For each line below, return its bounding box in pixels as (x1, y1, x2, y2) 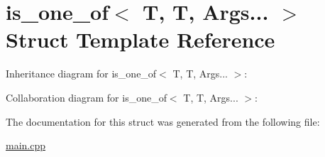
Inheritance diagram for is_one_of (6, 66, 157, 81)
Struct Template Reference (6, 25, 275, 54)
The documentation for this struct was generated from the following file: (6, 114, 320, 129)
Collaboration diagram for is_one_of (6, 90, 167, 104)
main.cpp (6, 138, 46, 153)
